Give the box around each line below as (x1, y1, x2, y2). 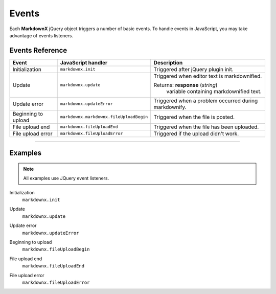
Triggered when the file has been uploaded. (153, 123, 259, 130)
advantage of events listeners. (9, 32, 74, 38)
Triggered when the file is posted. (153, 113, 235, 120)
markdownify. (153, 103, 187, 110)
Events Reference (9, 46, 67, 55)
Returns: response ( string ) (153, 81, 218, 88)
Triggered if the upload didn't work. (153, 130, 239, 137)
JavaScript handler (60, 59, 108, 66)
